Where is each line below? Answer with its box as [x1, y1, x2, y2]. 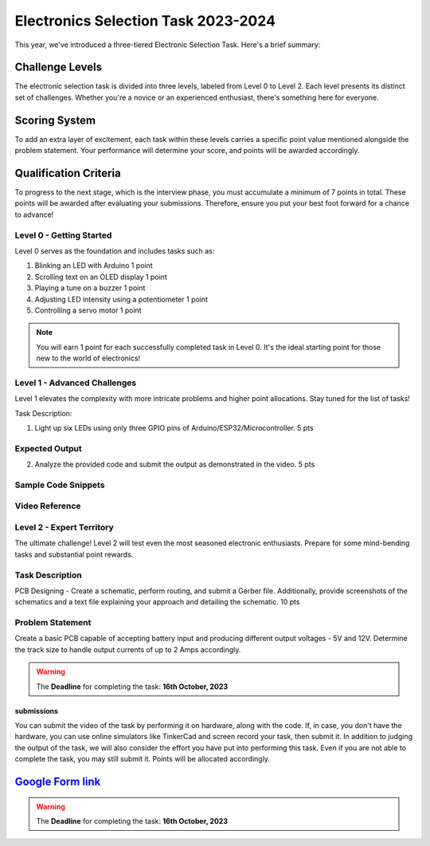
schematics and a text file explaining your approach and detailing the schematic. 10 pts [14, 597, 300, 607]
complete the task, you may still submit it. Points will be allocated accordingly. [14, 754, 271, 764]
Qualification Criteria [14, 166, 121, 179]
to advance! [14, 210, 54, 219]
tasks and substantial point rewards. [14, 549, 134, 559]
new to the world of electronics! [36, 353, 141, 363]
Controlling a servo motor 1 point [34, 305, 143, 315]
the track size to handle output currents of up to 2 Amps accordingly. [14, 644, 241, 654]
